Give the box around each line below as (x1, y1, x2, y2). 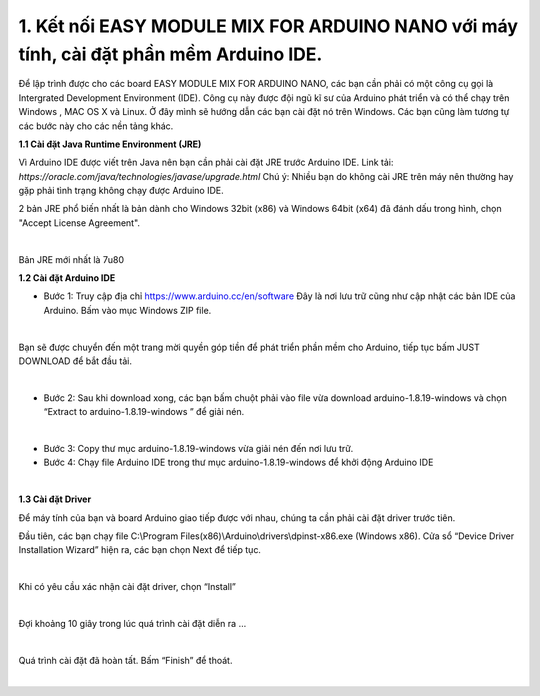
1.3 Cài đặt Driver (18, 493, 92, 505)
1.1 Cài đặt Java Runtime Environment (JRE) (18, 138, 202, 150)
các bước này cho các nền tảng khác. (18, 120, 174, 132)
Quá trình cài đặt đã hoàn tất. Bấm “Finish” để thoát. (18, 654, 233, 666)
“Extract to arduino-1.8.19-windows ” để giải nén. (43, 406, 245, 418)
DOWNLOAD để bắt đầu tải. (18, 355, 132, 367)
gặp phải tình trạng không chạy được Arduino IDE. (18, 185, 224, 197)
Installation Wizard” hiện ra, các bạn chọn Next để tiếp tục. (18, 544, 262, 556)
